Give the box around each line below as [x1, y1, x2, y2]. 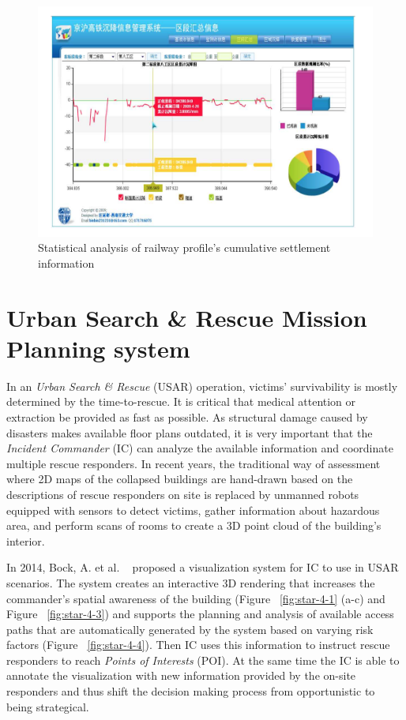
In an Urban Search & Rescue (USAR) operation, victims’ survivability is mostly [6, 377, 398, 394]
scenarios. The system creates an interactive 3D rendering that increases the [6, 574, 375, 591]
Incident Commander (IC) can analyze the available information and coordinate [6, 440, 393, 456]
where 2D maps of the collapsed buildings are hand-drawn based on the [6, 471, 353, 487]
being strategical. [6, 698, 89, 714]
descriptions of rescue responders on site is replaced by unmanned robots [6, 486, 359, 502]
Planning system [6, 332, 190, 364]
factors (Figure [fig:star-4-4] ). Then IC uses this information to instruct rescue [6, 636, 390, 653]
